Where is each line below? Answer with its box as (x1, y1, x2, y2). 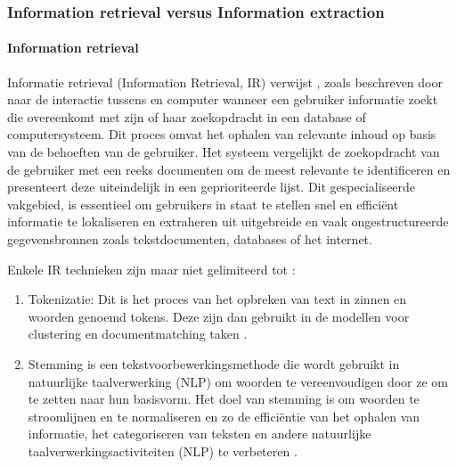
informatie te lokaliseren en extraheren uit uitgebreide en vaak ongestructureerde (7, 212, 449, 231)
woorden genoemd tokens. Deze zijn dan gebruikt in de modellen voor (28, 307, 410, 325)
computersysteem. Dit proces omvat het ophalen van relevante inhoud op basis (7, 125, 437, 143)
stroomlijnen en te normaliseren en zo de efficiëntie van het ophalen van (28, 406, 420, 425)
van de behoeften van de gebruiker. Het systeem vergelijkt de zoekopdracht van (7, 143, 440, 161)
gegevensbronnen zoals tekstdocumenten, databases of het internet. (7, 229, 372, 248)
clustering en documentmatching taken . (28, 324, 248, 343)
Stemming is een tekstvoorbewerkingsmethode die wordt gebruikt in (28, 354, 400, 373)
